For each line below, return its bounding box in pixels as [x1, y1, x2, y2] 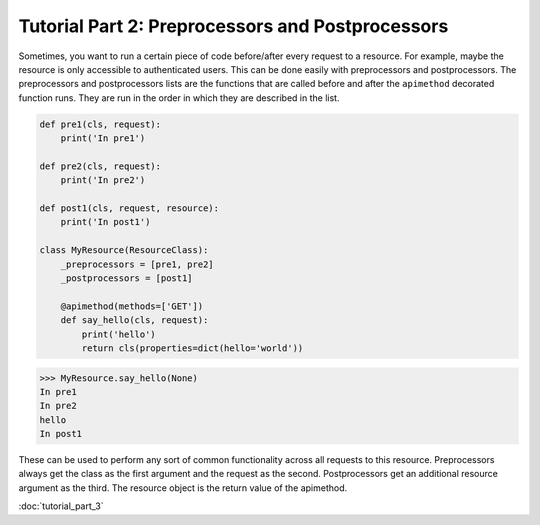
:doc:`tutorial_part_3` [18, 500, 104, 512]
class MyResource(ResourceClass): [39, 245, 209, 256]
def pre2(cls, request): [39, 160, 162, 172]
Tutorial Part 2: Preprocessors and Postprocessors [18, 15, 449, 37]
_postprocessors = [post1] [60, 273, 194, 284]
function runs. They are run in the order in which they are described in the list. [18, 91, 340, 104]
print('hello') [81, 328, 157, 340]
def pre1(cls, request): [39, 118, 162, 130]
